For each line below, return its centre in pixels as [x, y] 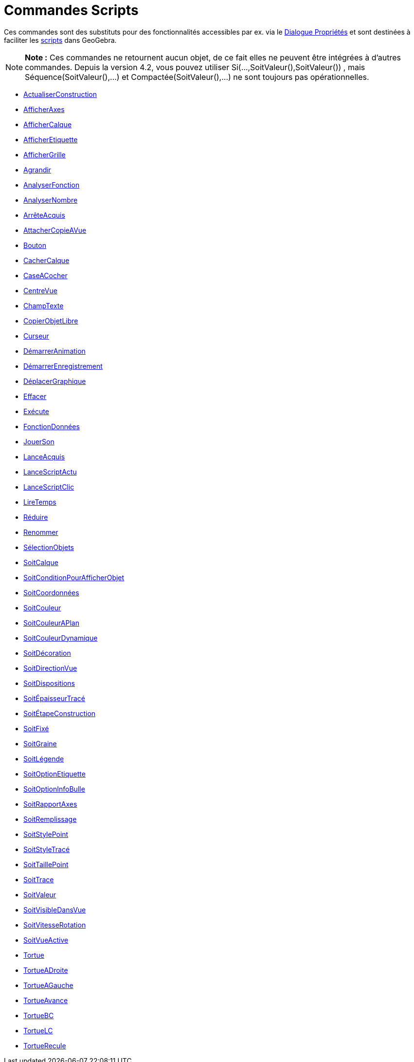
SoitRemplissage [50, 819]
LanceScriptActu [50, 472]
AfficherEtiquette [51, 139]
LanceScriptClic [49, 487]
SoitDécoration [47, 653]
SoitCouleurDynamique [61, 638]
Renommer [41, 532]
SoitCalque [41, 562]
